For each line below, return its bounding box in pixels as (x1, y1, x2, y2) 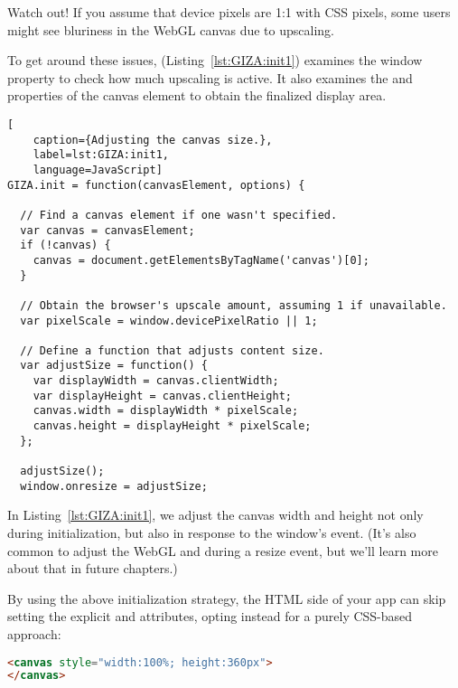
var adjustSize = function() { (20, 359, 208, 372)
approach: (7, 624, 61, 643)
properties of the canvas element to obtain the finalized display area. (7, 86, 387, 105)
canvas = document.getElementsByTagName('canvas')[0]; (33, 253, 369, 267)
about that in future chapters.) (7, 559, 178, 578)
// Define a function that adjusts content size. (20, 344, 324, 357)
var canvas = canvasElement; (20, 223, 195, 237)
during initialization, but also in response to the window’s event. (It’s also (7, 523, 416, 542)
